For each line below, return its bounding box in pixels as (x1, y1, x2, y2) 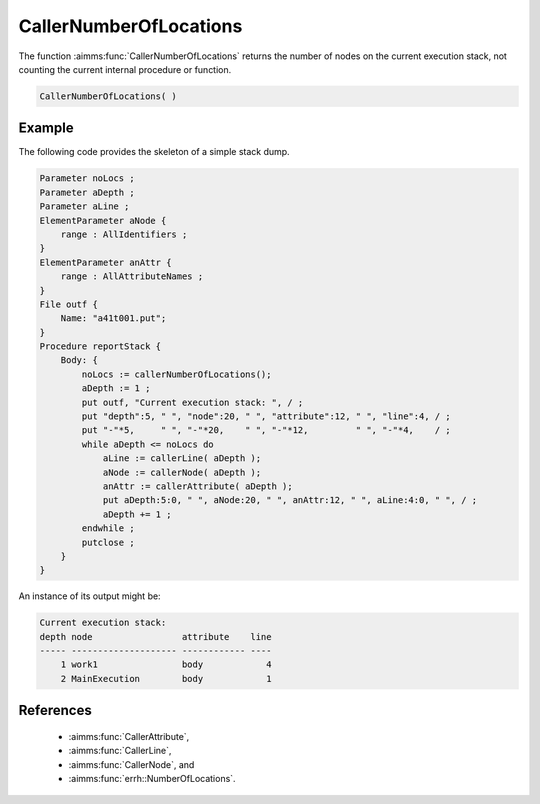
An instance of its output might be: (18, 590, 161, 602)
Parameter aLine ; (39, 201, 130, 212)
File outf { (39, 298, 99, 310)
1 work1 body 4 (60, 659, 272, 670)
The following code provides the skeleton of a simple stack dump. (18, 146, 290, 158)
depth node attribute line (39, 631, 272, 642)
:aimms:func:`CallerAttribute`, (68, 730, 190, 742)
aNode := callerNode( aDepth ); (102, 466, 262, 478)
